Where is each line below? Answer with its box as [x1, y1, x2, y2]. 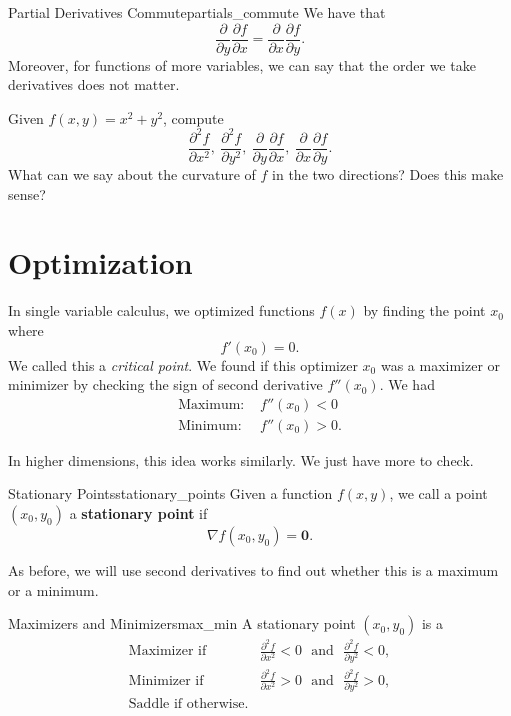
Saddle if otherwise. [128, 696, 249, 711]
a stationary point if [69, 502, 208, 523]
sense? [8, 183, 46, 204]
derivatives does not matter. [8, 74, 180, 95]
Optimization [8, 242, 193, 283]
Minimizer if [128, 673, 204, 688]
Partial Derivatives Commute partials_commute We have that [8, 2, 386, 22]
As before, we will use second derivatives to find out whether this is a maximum [8, 559, 499, 580]
